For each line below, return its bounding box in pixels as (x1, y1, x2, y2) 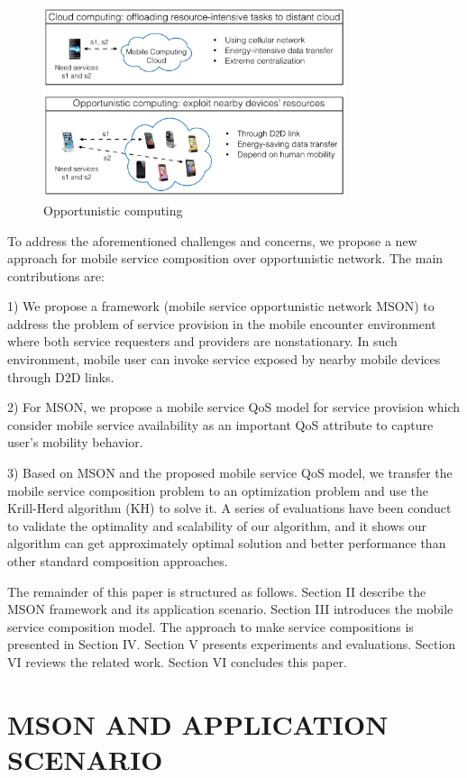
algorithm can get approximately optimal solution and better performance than (7, 534, 446, 553)
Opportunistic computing (43, 200, 183, 219)
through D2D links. (7, 367, 114, 386)
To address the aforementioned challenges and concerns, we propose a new (7, 231, 417, 250)
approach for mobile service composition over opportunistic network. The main (7, 249, 444, 268)
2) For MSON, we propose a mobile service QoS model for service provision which (7, 398, 460, 416)
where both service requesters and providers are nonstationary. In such (7, 332, 398, 351)
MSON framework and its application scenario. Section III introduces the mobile (7, 600, 453, 618)
